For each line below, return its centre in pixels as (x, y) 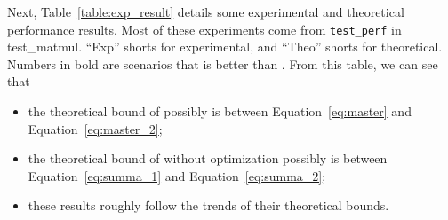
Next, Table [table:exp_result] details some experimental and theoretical (206, 12)
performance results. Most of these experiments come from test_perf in (204, 29)
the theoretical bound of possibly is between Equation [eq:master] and (220, 111)
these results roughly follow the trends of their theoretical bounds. (208, 205)
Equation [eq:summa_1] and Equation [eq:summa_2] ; (177, 175)
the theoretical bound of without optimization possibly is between (208, 158)
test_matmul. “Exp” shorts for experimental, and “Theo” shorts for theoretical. (225, 47)
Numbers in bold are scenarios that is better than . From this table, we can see (223, 63)
